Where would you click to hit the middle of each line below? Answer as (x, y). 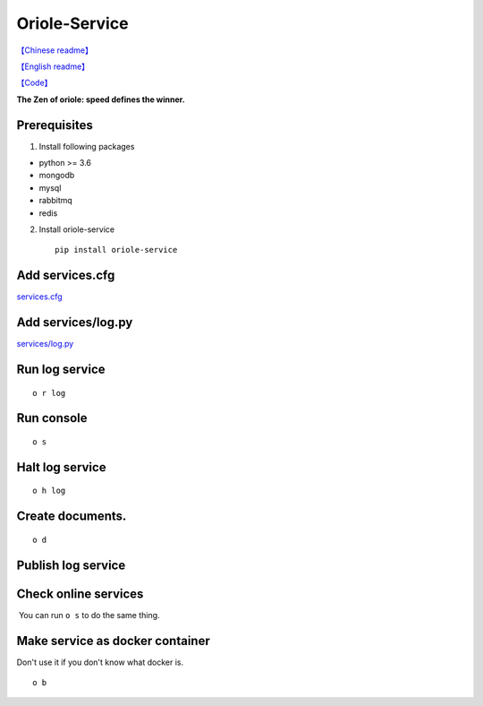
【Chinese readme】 (55, 50)
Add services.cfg (66, 276)
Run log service (61, 369)
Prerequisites (55, 125)
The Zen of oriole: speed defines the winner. (101, 99)
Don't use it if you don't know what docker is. (100, 662)
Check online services (80, 594)
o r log (49, 393)
